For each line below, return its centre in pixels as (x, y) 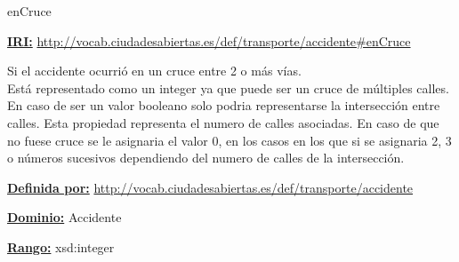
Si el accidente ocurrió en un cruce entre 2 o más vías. (154, 71)
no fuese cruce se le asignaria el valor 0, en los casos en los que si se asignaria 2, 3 (229, 140)
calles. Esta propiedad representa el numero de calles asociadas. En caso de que (223, 122)
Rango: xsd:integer (61, 246)
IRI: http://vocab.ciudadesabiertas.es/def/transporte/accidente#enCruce (209, 40)
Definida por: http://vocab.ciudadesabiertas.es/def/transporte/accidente (210, 187)
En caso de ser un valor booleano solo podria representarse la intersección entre (224, 105)
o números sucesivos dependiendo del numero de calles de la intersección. (206, 158)
